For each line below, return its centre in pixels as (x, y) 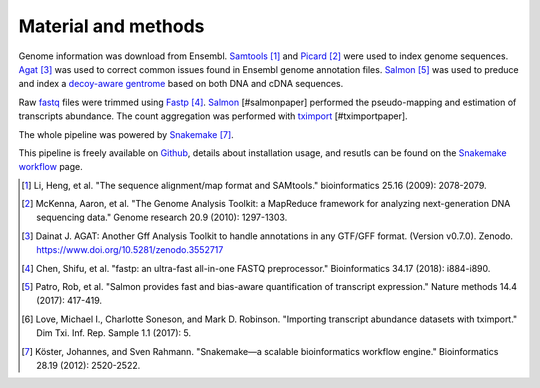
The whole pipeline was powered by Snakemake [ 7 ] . (126, 134)
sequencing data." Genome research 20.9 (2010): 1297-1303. (162, 217)
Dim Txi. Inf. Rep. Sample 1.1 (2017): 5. (114, 333)
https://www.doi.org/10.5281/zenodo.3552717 (130, 250)
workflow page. (51, 167)
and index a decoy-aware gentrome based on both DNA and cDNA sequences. (181, 84)
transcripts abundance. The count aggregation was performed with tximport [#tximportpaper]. (213, 116)
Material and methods (111, 26)
